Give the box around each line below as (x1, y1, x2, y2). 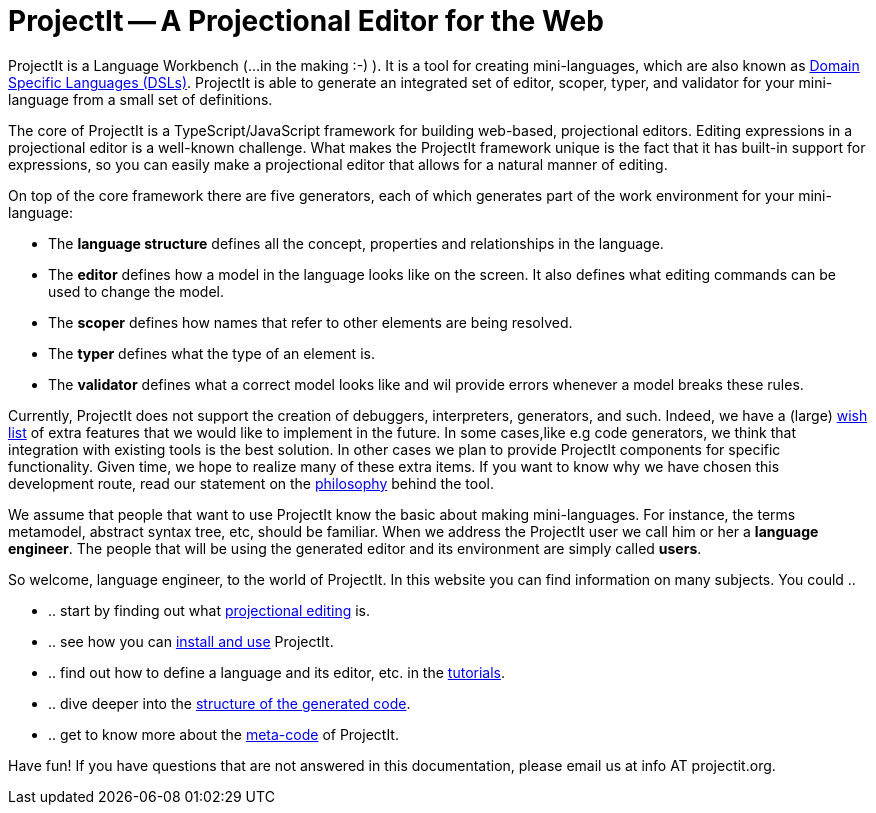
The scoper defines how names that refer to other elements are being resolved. (48, 313, 573, 331)
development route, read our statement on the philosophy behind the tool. (8, 474, 495, 492)
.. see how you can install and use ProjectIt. (48, 632, 334, 650)
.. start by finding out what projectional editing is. (48, 601, 371, 619)
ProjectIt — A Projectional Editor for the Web (8, 4, 604, 38)
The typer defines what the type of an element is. (48, 344, 375, 362)
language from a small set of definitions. (8, 90, 273, 108)
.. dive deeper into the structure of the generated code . (48, 694, 411, 712)
